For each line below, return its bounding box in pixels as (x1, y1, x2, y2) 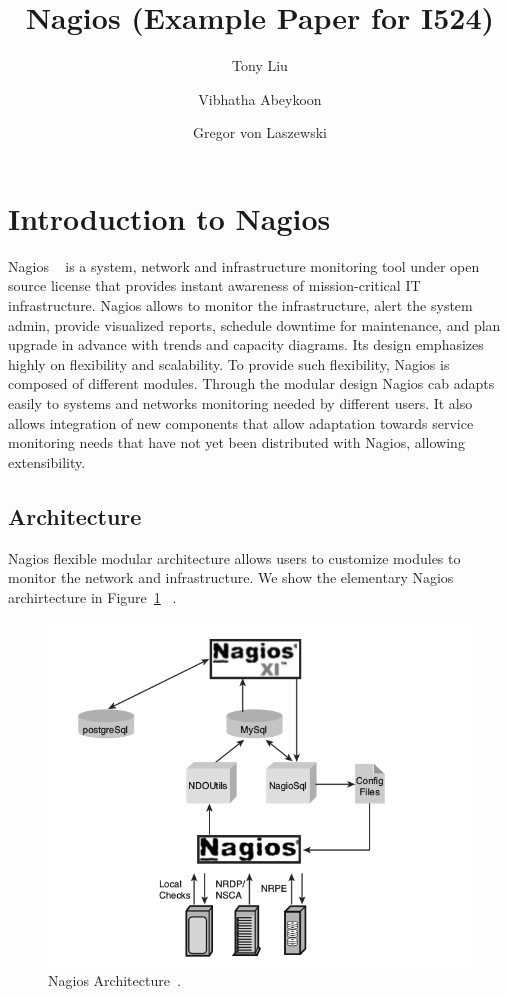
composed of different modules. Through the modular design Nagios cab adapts (8, 373, 495, 394)
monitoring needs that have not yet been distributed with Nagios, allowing (8, 432, 465, 453)
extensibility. (8, 451, 86, 472)
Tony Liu (232, 55, 288, 76)
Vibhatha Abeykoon (198, 88, 322, 109)
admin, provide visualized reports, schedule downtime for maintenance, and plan (8, 314, 501, 335)
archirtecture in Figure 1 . (8, 586, 177, 607)
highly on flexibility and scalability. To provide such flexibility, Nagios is (8, 353, 450, 374)
